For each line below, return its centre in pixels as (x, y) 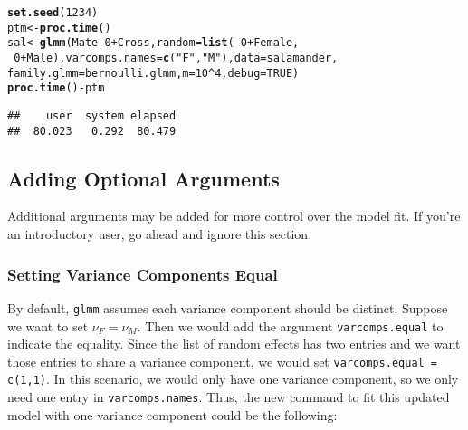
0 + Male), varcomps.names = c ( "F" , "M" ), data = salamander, (176, 57)
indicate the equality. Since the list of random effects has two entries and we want (234, 344)
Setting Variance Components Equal (143, 274)
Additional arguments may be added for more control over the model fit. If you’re (234, 216)
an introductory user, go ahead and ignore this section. (160, 234)
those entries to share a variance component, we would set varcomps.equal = (223, 361)
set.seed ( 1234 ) (53, 13)
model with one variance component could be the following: (172, 414)
